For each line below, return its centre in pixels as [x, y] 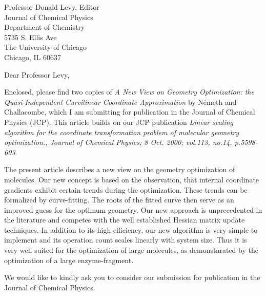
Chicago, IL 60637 [33, 57]
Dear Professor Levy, [37, 74]
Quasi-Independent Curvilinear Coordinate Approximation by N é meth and [120, 101]
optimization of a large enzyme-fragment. [69, 260]
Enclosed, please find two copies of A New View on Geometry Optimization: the [129, 92]
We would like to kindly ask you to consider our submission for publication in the [132, 277]
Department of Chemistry [45, 27]
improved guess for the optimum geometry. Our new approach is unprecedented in [133, 209]
